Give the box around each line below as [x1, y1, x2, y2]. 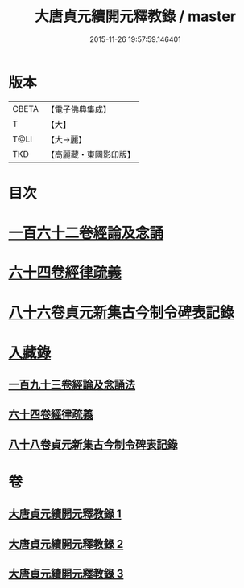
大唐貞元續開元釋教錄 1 [8, 508, 122, 521]
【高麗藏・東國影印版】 [46, 149, 135, 160]
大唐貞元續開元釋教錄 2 [8, 537, 124, 551]
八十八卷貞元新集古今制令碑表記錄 [8, 438, 178, 451]
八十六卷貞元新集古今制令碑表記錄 [8, 303, 235, 322]
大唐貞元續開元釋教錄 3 [8, 567, 124, 581]
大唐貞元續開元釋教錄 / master [35, 7, 236, 26]
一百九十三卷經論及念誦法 [8, 378, 135, 392]
